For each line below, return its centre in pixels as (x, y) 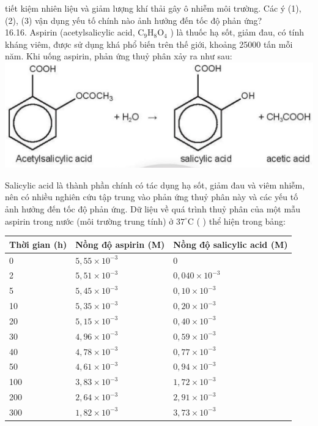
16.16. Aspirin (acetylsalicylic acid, (70, 32)
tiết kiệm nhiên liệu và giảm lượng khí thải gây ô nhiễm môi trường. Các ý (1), (153, 8)
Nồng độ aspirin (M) (120, 244)
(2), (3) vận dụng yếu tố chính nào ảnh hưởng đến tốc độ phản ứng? (134, 20)
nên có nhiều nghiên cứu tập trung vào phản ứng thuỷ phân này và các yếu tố (152, 197)
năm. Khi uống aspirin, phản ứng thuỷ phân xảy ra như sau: (119, 56)
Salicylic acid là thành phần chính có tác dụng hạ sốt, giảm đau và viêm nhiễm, (155, 185)
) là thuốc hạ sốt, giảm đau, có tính (237, 32)
